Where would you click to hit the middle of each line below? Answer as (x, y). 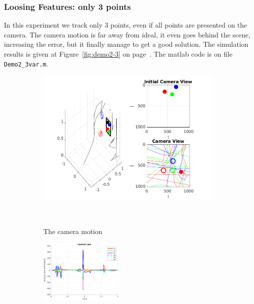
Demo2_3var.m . (26, 63)
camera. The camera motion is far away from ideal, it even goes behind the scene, (127, 34)
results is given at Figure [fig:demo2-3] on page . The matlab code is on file (118, 54)
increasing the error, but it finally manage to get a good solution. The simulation (126, 44)
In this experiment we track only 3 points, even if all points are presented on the (126, 25)
